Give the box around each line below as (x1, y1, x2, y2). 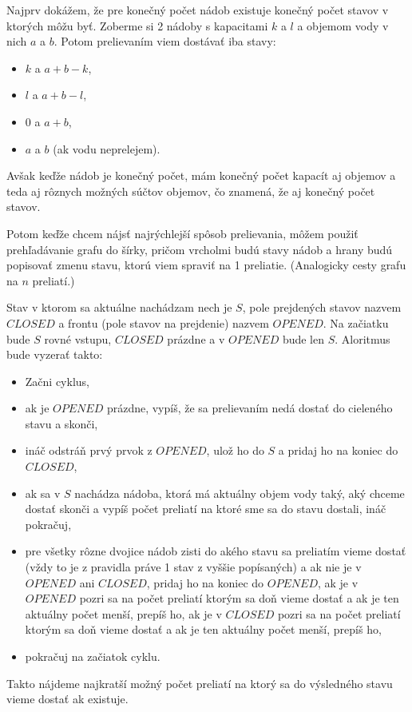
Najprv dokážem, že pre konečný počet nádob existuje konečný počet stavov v (6, 2, 389, 18)
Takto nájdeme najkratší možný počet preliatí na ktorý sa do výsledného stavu (6, 674, 393, 691)
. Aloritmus (335, 330, 390, 347)
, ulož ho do (206, 442, 264, 459)
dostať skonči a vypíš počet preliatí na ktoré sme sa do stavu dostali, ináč (25, 500, 386, 517)
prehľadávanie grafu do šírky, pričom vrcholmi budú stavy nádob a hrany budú (6, 241, 393, 257)
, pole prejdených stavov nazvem (242, 299, 402, 316)
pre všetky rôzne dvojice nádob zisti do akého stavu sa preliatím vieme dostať (25, 543, 406, 559)
